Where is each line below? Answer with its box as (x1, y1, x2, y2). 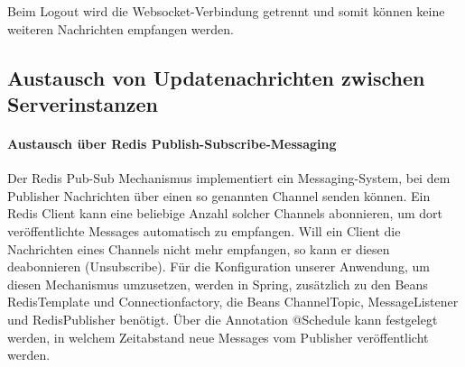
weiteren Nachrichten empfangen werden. (7, 19, 234, 38)
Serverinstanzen (7, 89, 158, 117)
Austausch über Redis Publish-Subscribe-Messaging (7, 133, 337, 152)
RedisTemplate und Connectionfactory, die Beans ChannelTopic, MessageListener (7, 292, 459, 311)
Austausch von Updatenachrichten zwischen (7, 63, 425, 91)
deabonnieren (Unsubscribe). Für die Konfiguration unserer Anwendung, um (7, 257, 430, 276)
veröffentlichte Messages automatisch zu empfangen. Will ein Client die (7, 221, 401, 240)
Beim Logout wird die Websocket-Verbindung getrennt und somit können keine (7, 2, 445, 20)
